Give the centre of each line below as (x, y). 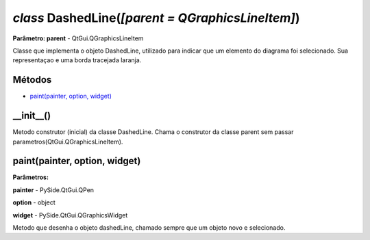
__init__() (32, 116)
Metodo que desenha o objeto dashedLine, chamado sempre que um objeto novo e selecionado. (149, 228)
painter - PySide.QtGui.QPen (53, 190)
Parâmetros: (31, 177)
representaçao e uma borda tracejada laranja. (77, 60)
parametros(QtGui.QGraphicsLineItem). (68, 142)
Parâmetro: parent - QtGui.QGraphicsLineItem (78, 38)
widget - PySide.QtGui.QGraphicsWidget (70, 215)
